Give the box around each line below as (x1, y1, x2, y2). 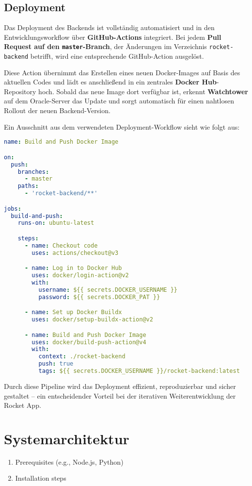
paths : (17, 183, 39, 190)
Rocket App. (4, 400, 41, 410)
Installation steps (15, 473, 66, 483)
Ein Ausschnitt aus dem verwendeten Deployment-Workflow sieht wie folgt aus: (4, 121, 240, 132)
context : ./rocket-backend (38, 353, 126, 360)
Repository (4, 86, 36, 96)
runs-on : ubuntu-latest (17, 219, 94, 227)
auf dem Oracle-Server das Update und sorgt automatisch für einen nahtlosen (4, 96, 234, 106)
